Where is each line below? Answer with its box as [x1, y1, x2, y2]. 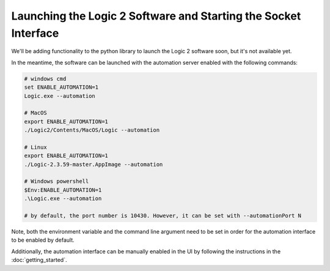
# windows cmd [24, 75, 67, 82]
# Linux [24, 144, 47, 150]
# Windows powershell [24, 178, 89, 185]
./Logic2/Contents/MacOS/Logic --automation [24, 127, 160, 134]
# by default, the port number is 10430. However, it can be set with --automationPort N [24, 212, 302, 219]
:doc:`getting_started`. [11, 256, 67, 264]
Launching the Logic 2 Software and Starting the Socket [11, 9, 301, 23]
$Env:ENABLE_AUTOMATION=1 [24, 187, 102, 193]
